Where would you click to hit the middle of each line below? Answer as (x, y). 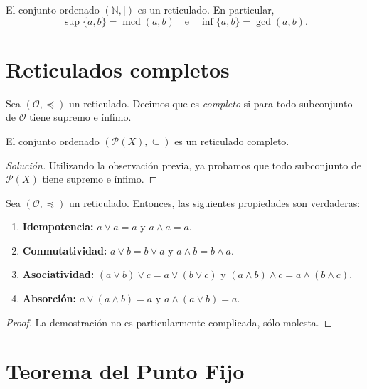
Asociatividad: (58, 274)
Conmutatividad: (65, 250)
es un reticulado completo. (232, 140)
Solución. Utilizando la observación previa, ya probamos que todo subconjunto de (183, 165)
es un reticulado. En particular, (206, 9)
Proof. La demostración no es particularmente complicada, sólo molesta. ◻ (169, 322)
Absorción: (49, 298)
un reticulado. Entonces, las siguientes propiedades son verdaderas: (214, 202)
